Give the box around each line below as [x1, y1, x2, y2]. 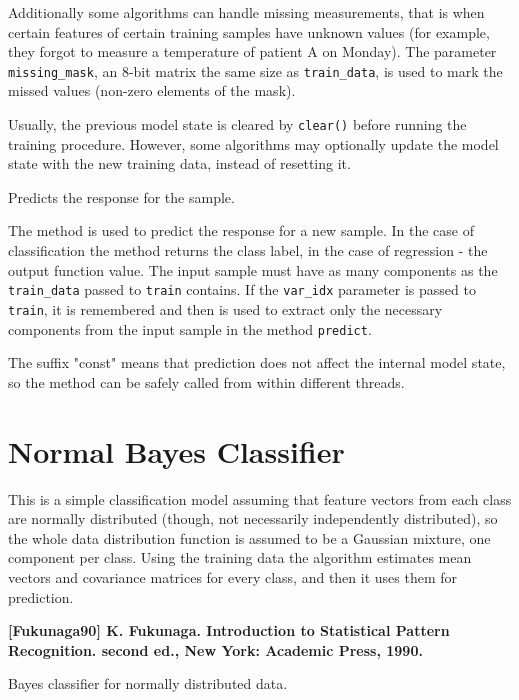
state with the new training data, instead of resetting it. [8, 153, 351, 174]
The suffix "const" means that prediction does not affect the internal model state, [8, 352, 506, 373]
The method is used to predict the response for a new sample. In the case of [8, 220, 475, 241]
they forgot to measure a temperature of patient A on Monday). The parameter [8, 41, 497, 62]
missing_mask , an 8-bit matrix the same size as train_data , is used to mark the [8, 60, 503, 81]
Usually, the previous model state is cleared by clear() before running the [8, 114, 467, 135]
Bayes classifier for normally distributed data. [8, 673, 288, 694]
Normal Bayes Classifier [8, 430, 345, 471]
